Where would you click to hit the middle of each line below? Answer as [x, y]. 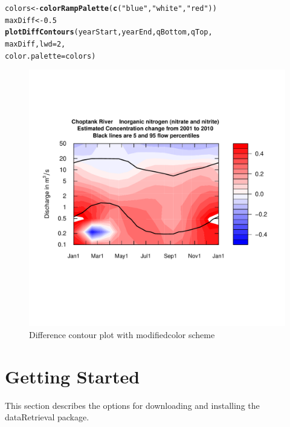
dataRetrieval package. [47, 417]
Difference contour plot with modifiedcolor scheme [122, 334]
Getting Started [72, 376]
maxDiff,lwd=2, [35, 44]
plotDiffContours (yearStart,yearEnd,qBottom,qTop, [109, 32]
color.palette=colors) [50, 56]
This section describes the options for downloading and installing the [132, 405]
